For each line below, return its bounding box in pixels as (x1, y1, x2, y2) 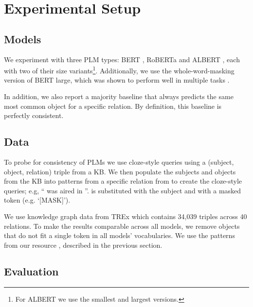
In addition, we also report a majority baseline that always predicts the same (4, 91, 234, 102)
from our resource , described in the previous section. (4, 239, 163, 250)
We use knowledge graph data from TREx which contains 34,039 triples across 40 (4, 211, 247, 221)
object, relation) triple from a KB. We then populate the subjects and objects (4, 166, 236, 176)
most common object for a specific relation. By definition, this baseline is (4, 101, 222, 111)
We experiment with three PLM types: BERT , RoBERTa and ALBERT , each (4, 54, 240, 64)
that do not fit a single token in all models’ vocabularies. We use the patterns (4, 230, 235, 240)
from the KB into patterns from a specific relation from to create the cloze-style (4, 176, 242, 186)
